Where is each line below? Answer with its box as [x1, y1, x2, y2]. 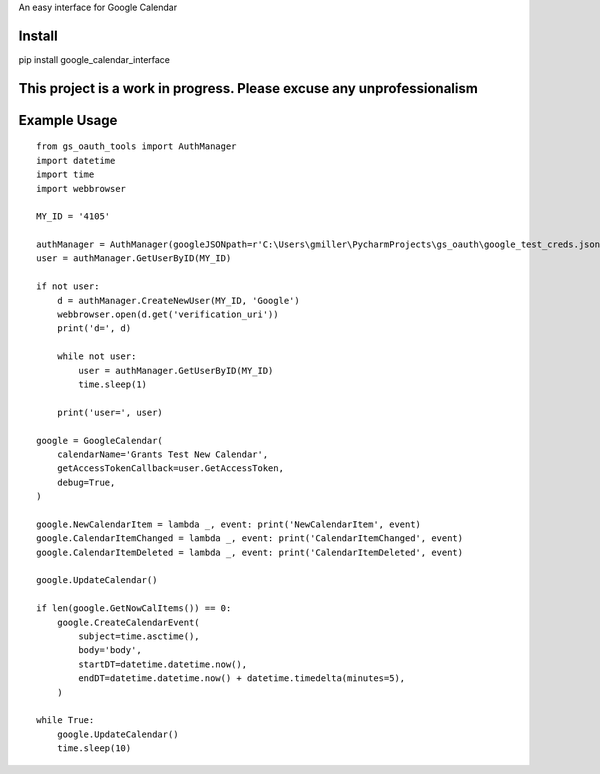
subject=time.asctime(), [78, 631, 200, 642]
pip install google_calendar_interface [18, 53, 170, 65]
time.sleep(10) [56, 743, 132, 754]
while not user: [56, 351, 137, 362]
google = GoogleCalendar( [36, 435, 164, 446]
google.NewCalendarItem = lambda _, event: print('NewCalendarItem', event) [36, 518, 422, 530]
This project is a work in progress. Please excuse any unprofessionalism [18, 80, 479, 97]
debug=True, [56, 476, 116, 488]
